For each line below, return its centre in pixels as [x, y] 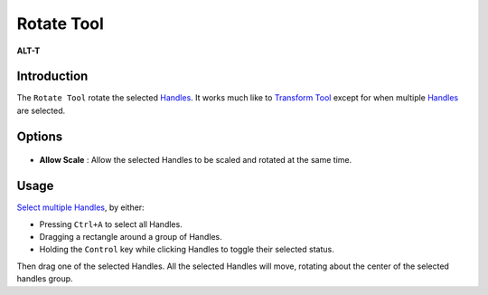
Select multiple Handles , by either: [80, 207]
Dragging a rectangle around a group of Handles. [131, 236]
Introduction [52, 76]
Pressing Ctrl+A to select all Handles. [111, 224]
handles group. [45, 279]
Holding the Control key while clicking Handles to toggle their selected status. [187, 250]
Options [40, 136]
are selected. [41, 110]
